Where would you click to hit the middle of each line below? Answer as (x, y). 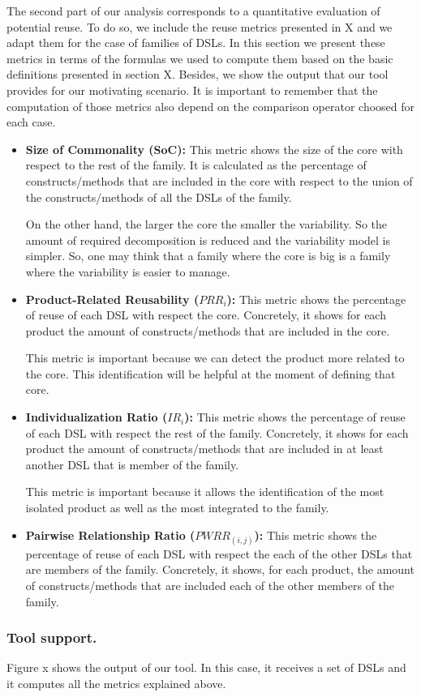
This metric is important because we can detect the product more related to (215, 358)
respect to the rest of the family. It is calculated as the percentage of (196, 165)
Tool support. (52, 637)
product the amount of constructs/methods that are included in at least (204, 449)
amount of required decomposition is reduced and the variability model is (208, 239)
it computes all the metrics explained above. (116, 683)
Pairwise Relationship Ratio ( (110, 535)
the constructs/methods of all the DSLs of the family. (159, 197)
